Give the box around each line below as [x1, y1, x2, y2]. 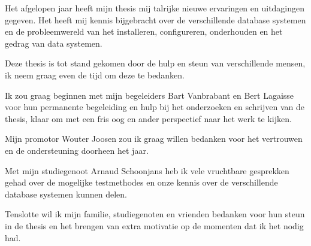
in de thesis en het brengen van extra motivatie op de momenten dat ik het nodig [5, 219, 304, 232]
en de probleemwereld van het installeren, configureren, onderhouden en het [5, 25, 283, 38]
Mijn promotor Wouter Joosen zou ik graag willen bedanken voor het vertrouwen [5, 132, 303, 145]
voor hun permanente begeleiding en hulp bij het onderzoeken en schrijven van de [5, 101, 304, 113]
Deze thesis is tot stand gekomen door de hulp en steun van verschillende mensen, [5, 57, 306, 69]
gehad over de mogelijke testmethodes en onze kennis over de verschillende [5, 176, 278, 189]
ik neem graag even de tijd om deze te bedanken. [5, 68, 185, 81]
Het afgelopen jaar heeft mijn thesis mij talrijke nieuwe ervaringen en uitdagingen [5, 2, 305, 14]
